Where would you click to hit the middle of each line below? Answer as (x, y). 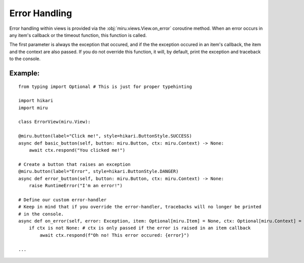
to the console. (25, 59)
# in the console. (41, 214)
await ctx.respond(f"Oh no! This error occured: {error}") (115, 235)
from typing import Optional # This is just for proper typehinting (105, 86)
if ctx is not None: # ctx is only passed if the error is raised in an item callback (140, 228)
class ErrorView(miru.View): (54, 122)
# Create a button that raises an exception (75, 164)
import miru (33, 108)
